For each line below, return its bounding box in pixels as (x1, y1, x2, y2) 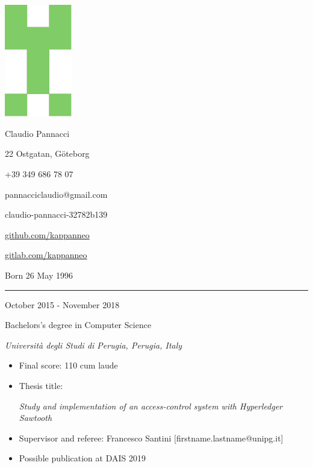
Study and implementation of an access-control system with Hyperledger (19, 399, 283, 412)
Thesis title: (19, 379, 63, 391)
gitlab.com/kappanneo (5, 248, 87, 261)
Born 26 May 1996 (5, 268, 73, 281)
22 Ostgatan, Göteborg (5, 147, 90, 160)
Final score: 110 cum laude (19, 359, 118, 372)
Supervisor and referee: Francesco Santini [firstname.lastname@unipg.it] (19, 431, 284, 444)
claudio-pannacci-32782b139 (5, 208, 108, 221)
